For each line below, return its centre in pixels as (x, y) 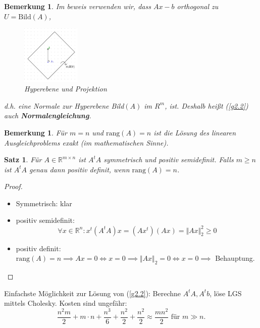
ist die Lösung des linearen (195, 132)
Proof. (13, 186)
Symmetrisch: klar (44, 203)
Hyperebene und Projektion (66, 89)
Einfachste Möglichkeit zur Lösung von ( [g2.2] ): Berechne (93, 293)
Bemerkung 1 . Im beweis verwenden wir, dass (77, 6)
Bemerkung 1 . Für (36, 132)
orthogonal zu (198, 6)
